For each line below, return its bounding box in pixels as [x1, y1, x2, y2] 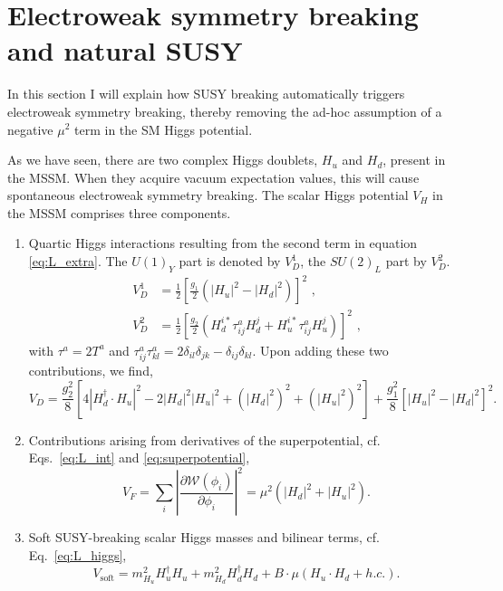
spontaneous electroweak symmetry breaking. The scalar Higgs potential [7, 186, 409, 205]
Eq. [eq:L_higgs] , [28, 545, 127, 564]
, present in [382, 150, 446, 169]
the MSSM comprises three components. [7, 203, 231, 222]
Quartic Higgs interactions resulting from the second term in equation [28, 234, 418, 253]
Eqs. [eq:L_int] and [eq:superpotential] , [28, 448, 250, 467]
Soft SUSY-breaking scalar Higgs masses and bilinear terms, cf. [28, 528, 380, 547]
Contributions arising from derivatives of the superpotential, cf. [28, 430, 381, 449]
